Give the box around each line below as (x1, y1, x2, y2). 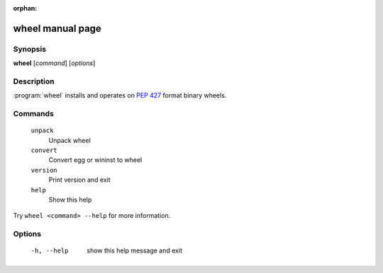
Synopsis (13, 44, 46, 54)
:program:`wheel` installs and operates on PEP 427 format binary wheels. (13, 91, 227, 100)
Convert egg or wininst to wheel (48, 156, 143, 164)
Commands (13, 109, 55, 119)
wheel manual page (13, 22, 102, 35)
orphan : (13, 4, 38, 12)
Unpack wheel (48, 136, 91, 144)
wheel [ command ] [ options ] (13, 59, 96, 67)
